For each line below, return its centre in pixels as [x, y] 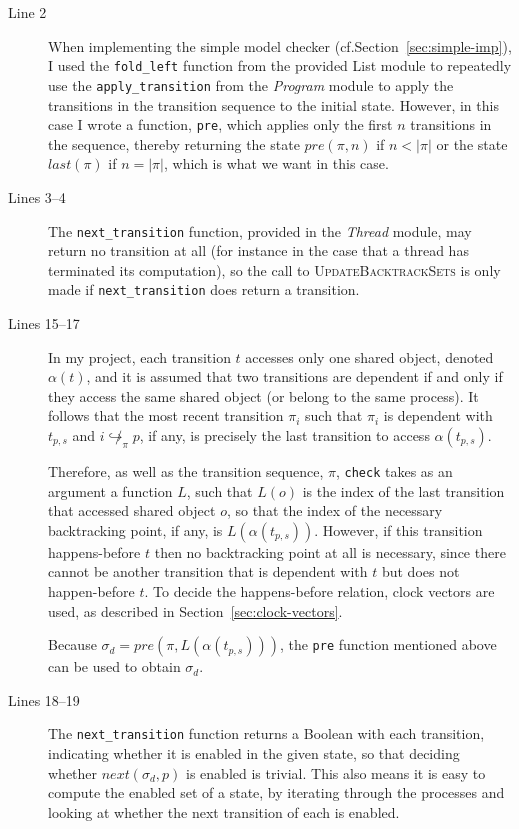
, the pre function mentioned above [388, 644]
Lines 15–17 [44, 323]
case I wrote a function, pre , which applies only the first [220, 124]
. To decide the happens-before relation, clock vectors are [319, 591]
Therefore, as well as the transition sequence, [186, 471]
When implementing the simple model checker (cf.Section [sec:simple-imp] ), [280, 45]
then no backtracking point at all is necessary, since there [330, 551]
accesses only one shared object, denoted [369, 356]
